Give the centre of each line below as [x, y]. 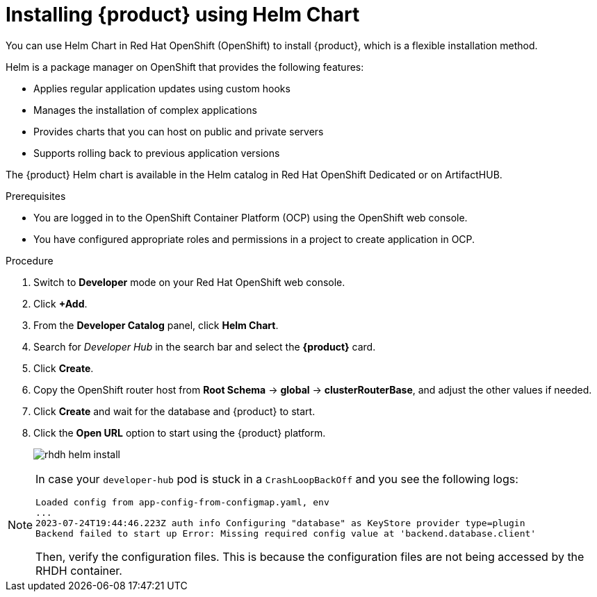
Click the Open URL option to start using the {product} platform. [180, 432]
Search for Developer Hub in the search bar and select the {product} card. [205, 346]
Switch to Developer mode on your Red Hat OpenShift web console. [189, 282]
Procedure [30, 260]
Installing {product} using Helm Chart [183, 15]
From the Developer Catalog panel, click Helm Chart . [156, 325]
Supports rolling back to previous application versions [157, 153]
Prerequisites [36, 196]
